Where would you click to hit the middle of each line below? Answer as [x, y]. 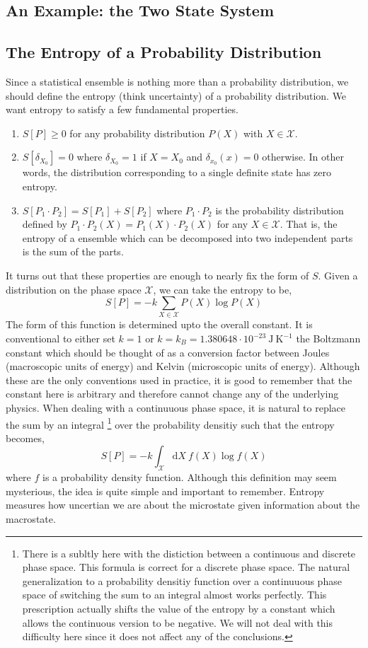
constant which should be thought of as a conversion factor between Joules [168, 352]
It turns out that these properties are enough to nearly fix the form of [157, 275]
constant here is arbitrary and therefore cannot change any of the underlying [172, 394]
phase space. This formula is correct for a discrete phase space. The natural [186, 567]
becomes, [25, 438]
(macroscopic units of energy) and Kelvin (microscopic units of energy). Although [183, 366]
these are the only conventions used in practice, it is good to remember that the [179, 380]
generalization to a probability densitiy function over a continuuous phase [182, 580]
